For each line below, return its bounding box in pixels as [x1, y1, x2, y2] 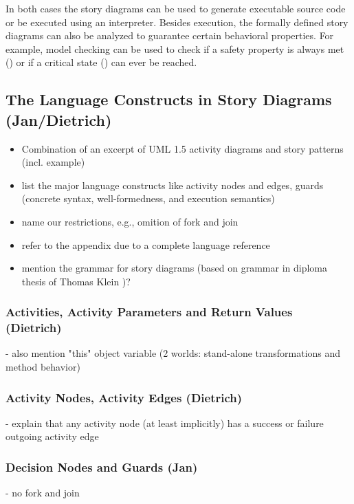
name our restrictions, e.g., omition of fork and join [21, 214, 239, 228]
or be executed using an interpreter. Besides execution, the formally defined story [5, 14, 349, 29]
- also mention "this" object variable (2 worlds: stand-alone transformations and [5, 346, 341, 360]
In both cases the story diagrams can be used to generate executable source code [5, 1, 346, 15]
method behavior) [5, 360, 80, 374]
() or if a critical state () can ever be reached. [5, 55, 197, 69]
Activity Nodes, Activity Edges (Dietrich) [5, 388, 243, 406]
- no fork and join [5, 485, 80, 500]
